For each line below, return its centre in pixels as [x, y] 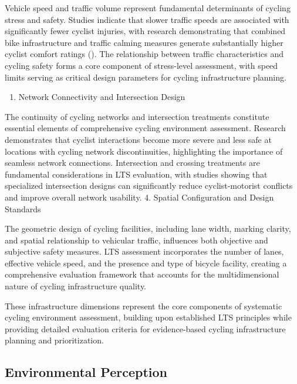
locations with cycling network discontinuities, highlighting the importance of [144, 151]
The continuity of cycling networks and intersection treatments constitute [137, 116]
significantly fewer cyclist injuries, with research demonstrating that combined [145, 31]
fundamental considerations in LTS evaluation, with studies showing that [136, 174]
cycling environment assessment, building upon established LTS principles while [148, 317]
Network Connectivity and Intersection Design [102, 97]
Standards [23, 208]
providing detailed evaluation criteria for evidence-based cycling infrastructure [145, 328]
